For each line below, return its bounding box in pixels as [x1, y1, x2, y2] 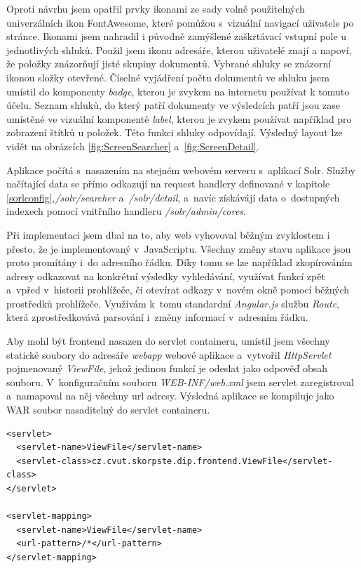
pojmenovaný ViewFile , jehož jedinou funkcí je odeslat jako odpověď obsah [6, 361, 328, 376]
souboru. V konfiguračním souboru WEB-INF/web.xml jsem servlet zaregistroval [6, 374, 354, 389]
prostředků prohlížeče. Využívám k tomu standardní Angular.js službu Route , [6, 296, 340, 310]
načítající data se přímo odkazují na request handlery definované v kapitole [6, 176, 330, 191]
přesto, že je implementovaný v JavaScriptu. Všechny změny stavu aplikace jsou [6, 241, 351, 256]
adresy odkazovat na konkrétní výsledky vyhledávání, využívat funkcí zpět [6, 268, 325, 283]
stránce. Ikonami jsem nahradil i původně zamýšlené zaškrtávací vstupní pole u [6, 29, 347, 44]
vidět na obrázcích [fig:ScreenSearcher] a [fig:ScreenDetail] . [6, 138, 259, 153]
